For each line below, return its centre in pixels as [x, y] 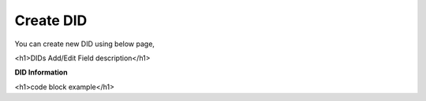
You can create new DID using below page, [85, 44]
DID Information [41, 72]
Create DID [51, 20]
